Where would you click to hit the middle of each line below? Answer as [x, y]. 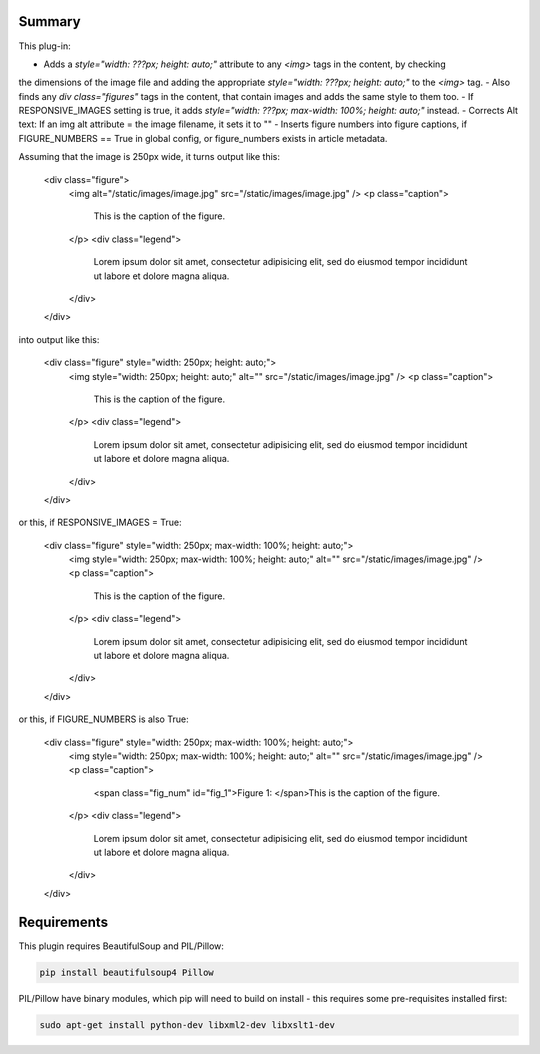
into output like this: [59, 339]
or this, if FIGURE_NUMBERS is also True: [103, 719]
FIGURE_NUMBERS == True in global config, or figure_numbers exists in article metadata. [203, 138]
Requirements [63, 921]
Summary [49, 21]
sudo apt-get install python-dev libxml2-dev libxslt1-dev [187, 1024]
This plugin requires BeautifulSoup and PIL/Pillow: [121, 946]
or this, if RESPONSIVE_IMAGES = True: [100, 522]
